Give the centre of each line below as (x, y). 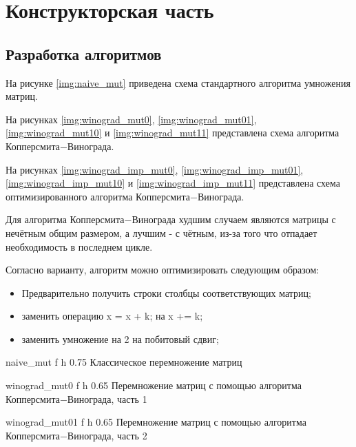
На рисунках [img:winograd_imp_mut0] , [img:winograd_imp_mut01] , (155, 169)
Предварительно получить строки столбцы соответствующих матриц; (166, 292)
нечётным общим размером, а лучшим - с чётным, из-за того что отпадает (161, 232)
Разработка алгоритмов (84, 53)
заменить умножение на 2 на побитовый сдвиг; (120, 339)
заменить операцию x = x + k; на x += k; (112, 316)
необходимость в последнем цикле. (79, 246)
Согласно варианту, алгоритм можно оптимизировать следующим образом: (163, 270)
